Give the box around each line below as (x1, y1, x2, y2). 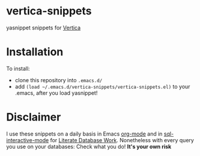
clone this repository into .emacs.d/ (14, 76, 103, 83)
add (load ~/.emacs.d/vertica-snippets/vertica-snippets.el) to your (14, 83, 190, 90)
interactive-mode (6, 136, 49, 143)
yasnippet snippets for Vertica (6, 24, 81, 31)
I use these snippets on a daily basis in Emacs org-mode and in (6, 130, 163, 137)
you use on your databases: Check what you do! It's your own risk (6, 143, 172, 150)
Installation (6, 45, 64, 59)
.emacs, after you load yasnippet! (14, 89, 98, 97)
